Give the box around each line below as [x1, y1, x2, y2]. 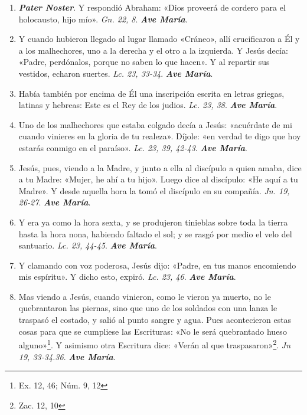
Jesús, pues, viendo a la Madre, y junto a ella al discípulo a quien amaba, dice [18, 161, 302, 174]
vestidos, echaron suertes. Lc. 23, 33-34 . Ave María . [18, 67, 213, 79]
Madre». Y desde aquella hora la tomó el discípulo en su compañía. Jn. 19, [18, 184, 290, 197]
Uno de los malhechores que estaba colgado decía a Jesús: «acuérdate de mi [18, 118, 292, 130]
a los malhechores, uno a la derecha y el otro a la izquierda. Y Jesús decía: [18, 44, 288, 56]
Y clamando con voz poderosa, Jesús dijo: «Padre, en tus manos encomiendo [18, 259, 296, 271]
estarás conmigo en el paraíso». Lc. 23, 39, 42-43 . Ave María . [18, 141, 247, 153]
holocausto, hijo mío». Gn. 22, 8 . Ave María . [18, 12, 188, 25]
